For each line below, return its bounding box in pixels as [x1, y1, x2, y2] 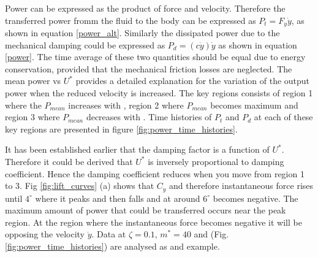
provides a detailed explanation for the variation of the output [75, 74, 310, 87]
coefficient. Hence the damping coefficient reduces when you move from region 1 [5, 167, 305, 180]
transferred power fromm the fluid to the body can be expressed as [5, 13, 256, 26]
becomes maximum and [210, 98, 298, 111]
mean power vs [5, 74, 61, 87]
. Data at [91, 228, 126, 240]
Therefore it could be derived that [5, 155, 133, 167]
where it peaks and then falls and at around [35, 191, 200, 204]
